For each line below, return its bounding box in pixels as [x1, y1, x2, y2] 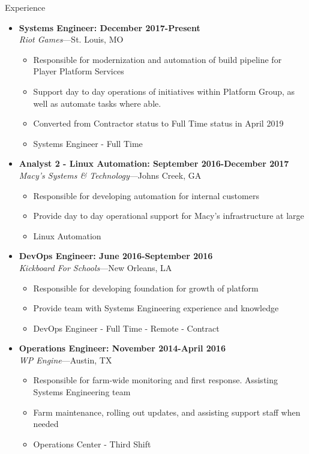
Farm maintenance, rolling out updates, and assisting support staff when [33, 405, 301, 418]
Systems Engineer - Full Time [33, 137, 143, 149]
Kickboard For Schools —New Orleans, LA [19, 261, 172, 273]
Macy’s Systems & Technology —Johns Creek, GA [19, 169, 202, 181]
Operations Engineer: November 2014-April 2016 [19, 342, 226, 354]
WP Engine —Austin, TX [19, 353, 112, 366]
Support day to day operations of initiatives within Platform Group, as [33, 85, 295, 97]
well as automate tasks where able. [33, 97, 161, 109]
